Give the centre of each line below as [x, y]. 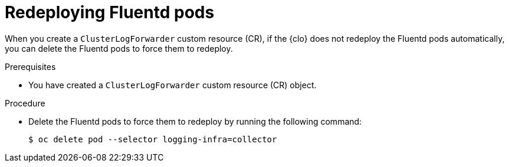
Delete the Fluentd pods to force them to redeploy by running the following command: [195, 121]
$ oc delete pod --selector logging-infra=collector [153, 139]
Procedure [25, 103]
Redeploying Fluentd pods [110, 12]
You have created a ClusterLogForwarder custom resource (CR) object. [173, 85]
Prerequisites [30, 66]
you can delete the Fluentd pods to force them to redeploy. [119, 48]
